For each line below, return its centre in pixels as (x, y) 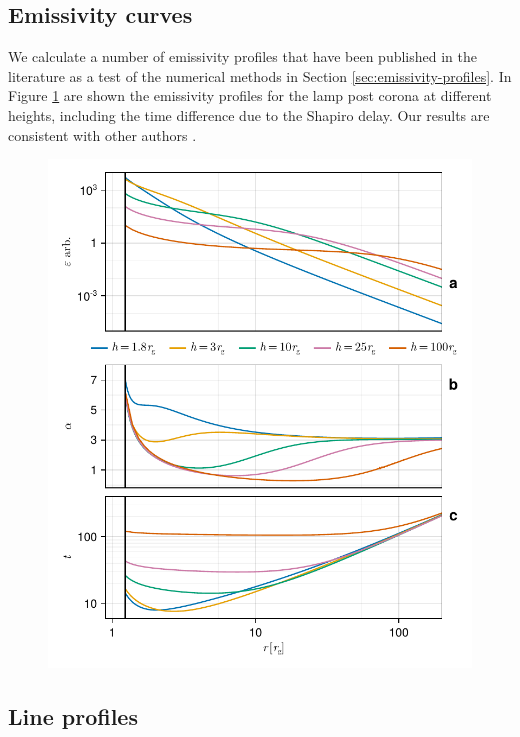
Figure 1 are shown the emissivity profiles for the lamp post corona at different (250, 95)
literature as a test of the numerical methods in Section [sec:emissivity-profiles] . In (260, 75)
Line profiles (73, 715)
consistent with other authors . (102, 134)
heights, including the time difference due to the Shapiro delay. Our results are (249, 114)
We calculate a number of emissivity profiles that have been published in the (242, 56)
